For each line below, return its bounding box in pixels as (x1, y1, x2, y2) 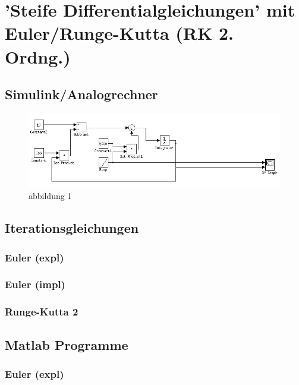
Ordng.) (5, 44, 71, 68)
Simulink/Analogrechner (5, 85, 158, 103)
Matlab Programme (5, 335, 128, 354)
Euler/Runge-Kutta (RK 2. (5, 21, 234, 45)
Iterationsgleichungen (5, 219, 139, 237)
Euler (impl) (5, 277, 65, 292)
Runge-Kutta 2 (5, 304, 78, 319)
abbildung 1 (29, 190, 72, 202)
